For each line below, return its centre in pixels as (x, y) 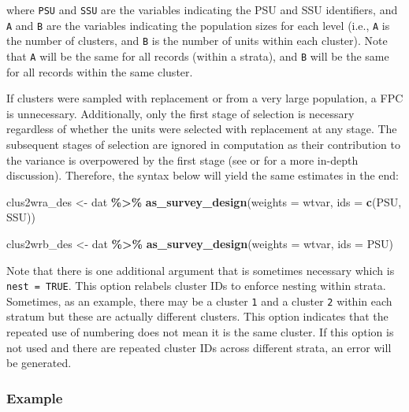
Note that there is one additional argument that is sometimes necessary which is (201, 270)
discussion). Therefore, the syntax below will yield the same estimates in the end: (203, 175)
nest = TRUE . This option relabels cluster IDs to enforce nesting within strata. (196, 286)
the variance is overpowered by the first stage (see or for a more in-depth (182, 160)
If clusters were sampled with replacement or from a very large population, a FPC (205, 98)
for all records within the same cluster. (100, 71)
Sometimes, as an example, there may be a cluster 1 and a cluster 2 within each (199, 301)
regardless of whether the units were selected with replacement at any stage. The (202, 129)
